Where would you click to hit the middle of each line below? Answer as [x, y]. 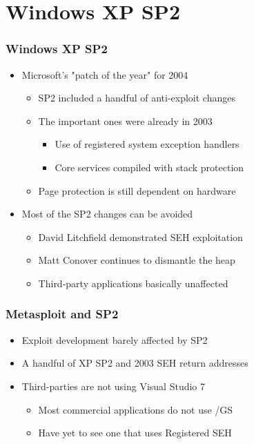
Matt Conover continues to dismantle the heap [137, 260]
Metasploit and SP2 [62, 314]
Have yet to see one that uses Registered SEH [135, 433]
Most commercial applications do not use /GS [136, 409]
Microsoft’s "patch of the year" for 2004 [105, 74]
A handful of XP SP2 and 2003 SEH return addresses [135, 363]
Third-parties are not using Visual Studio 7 [114, 386]
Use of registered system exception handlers [147, 144]
